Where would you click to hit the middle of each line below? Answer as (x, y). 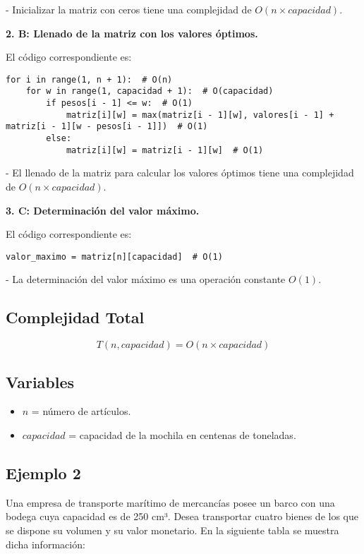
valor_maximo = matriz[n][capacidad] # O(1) (114, 257)
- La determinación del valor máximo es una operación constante (146, 279)
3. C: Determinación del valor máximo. (103, 210)
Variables (40, 381)
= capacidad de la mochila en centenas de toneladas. (182, 435)
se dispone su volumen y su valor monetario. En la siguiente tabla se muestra (172, 530)
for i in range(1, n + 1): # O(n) (89, 79)
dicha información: (45, 544)
